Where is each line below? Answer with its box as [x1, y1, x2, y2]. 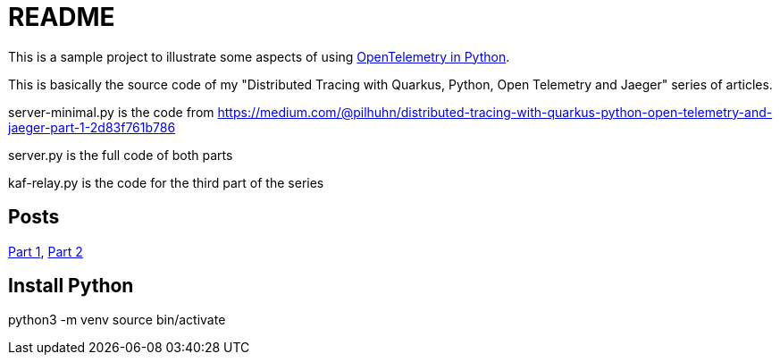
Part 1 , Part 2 [8, 243, 83, 259]
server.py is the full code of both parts [8, 147, 233, 163]
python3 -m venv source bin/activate [8, 312, 226, 328]
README [8, 2, 115, 32]
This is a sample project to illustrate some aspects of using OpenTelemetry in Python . [8, 48, 510, 64]
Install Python [8, 274, 134, 298]
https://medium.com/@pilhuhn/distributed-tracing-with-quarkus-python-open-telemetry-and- [217, 104, 773, 120]
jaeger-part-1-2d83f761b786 [8, 119, 176, 135]
